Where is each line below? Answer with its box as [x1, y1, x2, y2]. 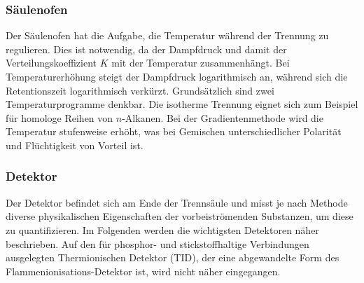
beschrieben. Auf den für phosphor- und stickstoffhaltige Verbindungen [6, 236, 309, 251]
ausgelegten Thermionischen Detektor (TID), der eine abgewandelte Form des [6, 250, 339, 265]
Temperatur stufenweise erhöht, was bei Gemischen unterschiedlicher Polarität [6, 124, 342, 139]
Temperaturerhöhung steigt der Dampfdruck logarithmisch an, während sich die [6, 69, 348, 83]
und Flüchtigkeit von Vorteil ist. [6, 137, 143, 152]
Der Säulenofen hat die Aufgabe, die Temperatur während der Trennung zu [6, 28, 329, 43]
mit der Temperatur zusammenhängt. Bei [111, 55, 290, 70]
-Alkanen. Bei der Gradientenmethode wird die [122, 110, 323, 125]
